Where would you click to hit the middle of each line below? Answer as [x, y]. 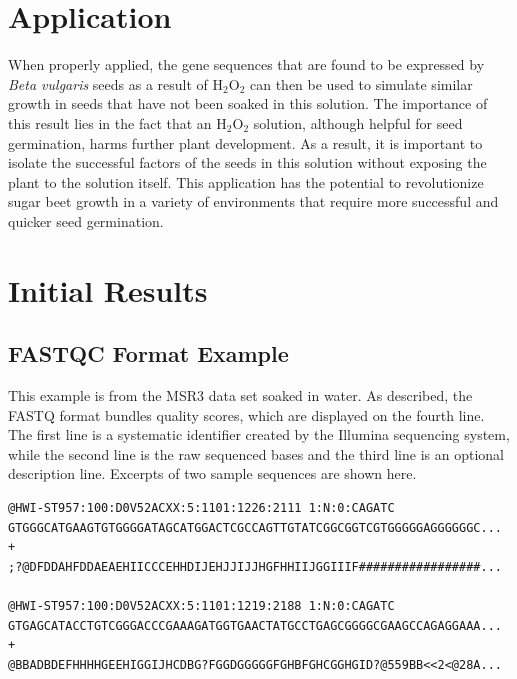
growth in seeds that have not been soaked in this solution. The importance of [248, 103]
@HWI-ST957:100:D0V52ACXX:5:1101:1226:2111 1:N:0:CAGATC [201, 508]
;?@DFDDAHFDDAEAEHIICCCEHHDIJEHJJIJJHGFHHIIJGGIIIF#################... [255, 566]
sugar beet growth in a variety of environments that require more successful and [253, 201]
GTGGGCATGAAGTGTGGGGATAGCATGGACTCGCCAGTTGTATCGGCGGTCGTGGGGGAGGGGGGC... [255, 527]
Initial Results [108, 289]
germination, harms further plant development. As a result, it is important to [245, 142]
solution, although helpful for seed [358, 122]
